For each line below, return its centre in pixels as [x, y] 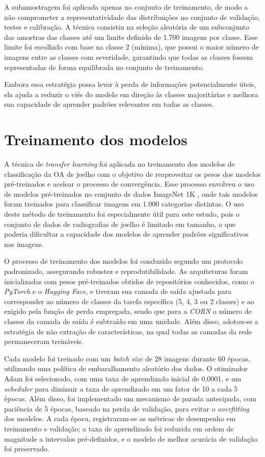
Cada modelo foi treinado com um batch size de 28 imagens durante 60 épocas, [127, 358]
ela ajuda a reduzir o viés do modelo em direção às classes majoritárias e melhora [131, 94]
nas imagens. [24, 244]
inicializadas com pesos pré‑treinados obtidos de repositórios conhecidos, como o [129, 281]
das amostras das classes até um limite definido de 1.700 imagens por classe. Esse [131, 37]
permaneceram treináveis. [44, 341]
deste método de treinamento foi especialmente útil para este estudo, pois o [122, 214]
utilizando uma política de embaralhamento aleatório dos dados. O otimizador [126, 368]
